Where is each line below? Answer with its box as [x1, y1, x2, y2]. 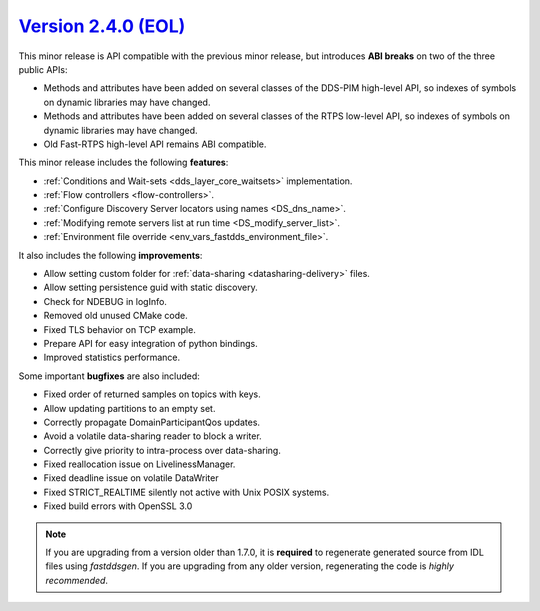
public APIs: [18, 63, 68, 75]
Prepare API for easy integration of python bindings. [43, 337, 259, 349]
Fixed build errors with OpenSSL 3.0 [43, 500, 193, 512]
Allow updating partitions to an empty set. [43, 402, 216, 414]
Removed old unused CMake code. [43, 310, 189, 322]
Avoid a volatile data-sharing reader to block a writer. [43, 430, 262, 442]
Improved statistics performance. [43, 351, 181, 364]
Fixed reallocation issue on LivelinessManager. [43, 458, 236, 470]
